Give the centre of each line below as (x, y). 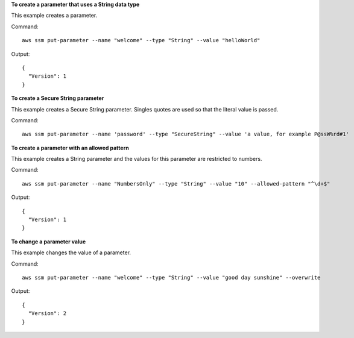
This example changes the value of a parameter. (71, 252)
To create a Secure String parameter (58, 98)
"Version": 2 (47, 314)
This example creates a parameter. (54, 16)
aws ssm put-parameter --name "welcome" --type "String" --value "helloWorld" (141, 40)
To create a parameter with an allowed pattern (70, 148)
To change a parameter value (49, 242)
